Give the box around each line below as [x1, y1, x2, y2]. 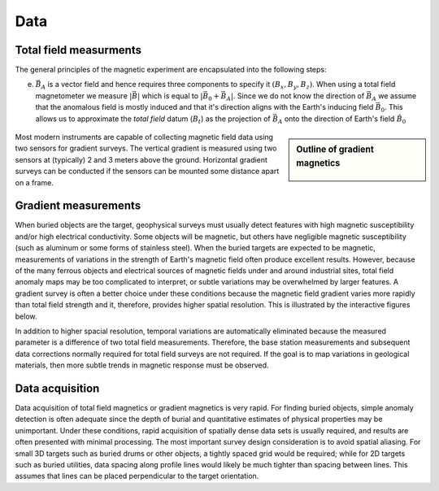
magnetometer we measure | [35, 90, 133, 101]
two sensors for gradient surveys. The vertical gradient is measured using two [15, 143, 277, 154]
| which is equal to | [137, 90, 203, 101]
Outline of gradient [296, 144, 374, 155]
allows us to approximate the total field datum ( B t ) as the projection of [35, 114, 272, 125]
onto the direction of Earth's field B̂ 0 [284, 114, 406, 125]
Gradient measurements [15, 199, 141, 213]
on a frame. [15, 177, 54, 187]
